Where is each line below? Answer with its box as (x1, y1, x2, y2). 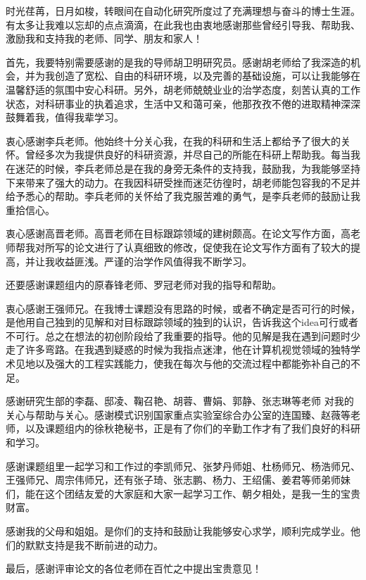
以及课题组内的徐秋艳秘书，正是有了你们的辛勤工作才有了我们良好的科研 (25, 421, 360, 436)
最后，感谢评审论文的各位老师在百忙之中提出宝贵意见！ (6, 561, 262, 576)
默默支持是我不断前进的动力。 (25, 537, 163, 552)
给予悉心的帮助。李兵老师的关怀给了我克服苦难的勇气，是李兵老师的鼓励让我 (6, 189, 360, 203)
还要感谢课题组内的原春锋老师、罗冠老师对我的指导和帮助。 (6, 277, 282, 292)
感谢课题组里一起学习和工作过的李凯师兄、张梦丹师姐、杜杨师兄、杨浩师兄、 (6, 458, 360, 473)
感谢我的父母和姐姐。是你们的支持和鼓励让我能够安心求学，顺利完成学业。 (6, 524, 351, 538)
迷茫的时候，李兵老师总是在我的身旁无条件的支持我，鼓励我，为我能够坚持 (15, 160, 360, 175)
